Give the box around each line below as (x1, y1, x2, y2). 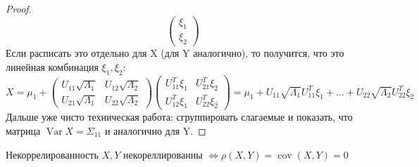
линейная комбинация (6, 59, 99, 74)
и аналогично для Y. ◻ (104, 123, 206, 138)
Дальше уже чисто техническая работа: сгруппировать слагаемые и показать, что (6, 109, 353, 124)
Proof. (6, 1, 32, 15)
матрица (6, 123, 41, 138)
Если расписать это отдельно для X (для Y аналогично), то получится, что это (6, 46, 344, 60)
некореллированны (123, 147, 203, 161)
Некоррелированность (6, 147, 99, 161)
